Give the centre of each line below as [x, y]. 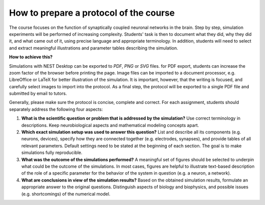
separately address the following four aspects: [56, 109]
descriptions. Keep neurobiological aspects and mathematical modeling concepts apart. [110, 125]
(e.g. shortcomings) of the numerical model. [66, 194]
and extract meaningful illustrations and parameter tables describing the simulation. [94, 48]
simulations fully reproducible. [52, 153]
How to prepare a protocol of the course [92, 13]
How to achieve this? [31, 57]
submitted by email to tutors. [38, 94]
